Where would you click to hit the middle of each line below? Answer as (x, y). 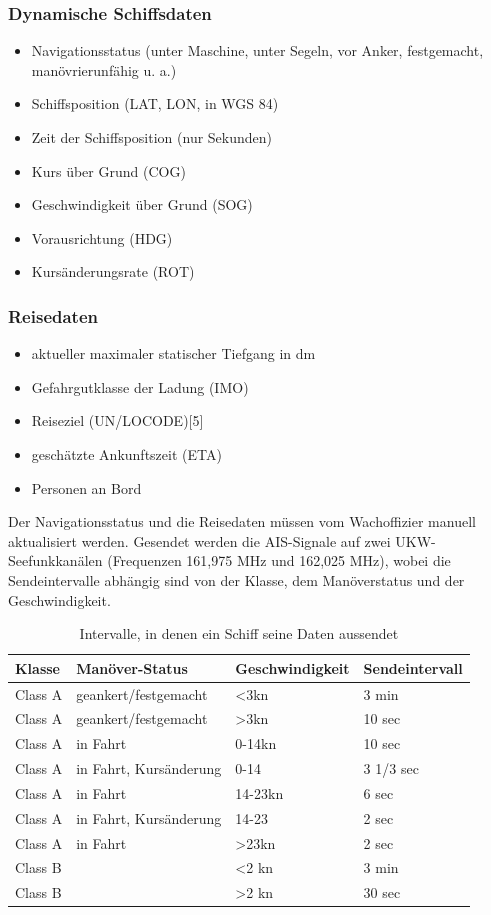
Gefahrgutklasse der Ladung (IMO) (140, 386)
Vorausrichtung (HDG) (102, 237)
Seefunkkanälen (55, 560)
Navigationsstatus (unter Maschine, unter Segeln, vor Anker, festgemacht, (257, 50)
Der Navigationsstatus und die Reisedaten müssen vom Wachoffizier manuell (242, 521)
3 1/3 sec (391, 768)
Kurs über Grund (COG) (108, 170)
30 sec (382, 892)
